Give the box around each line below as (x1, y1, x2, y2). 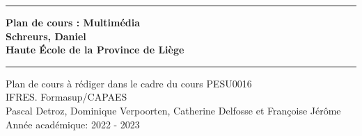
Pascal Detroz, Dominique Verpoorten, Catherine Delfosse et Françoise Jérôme (6, 103, 341, 117)
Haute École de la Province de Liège (6, 42, 184, 57)
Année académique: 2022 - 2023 (6, 117, 140, 131)
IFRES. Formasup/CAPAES (6, 90, 127, 104)
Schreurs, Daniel (6, 28, 86, 43)
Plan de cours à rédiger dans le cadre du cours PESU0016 (6, 76, 252, 90)
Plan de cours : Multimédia (6, 15, 141, 29)
